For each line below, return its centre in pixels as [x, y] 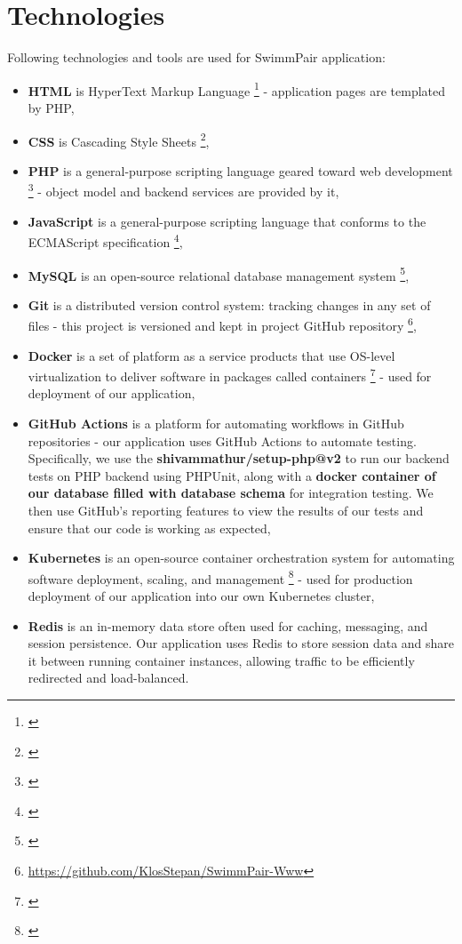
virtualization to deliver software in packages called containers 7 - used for [230, 375]
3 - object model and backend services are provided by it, [183, 190]
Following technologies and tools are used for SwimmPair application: [196, 57]
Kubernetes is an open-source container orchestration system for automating [241, 558]
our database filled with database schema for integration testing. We [231, 493]
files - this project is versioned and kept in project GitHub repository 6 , [222, 324]
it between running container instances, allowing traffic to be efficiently [221, 660]
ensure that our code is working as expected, [149, 528]
